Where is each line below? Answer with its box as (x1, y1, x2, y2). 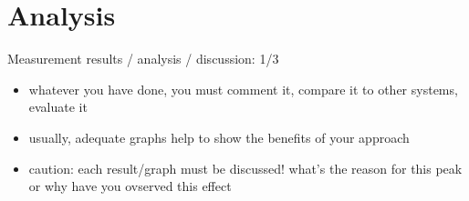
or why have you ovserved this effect (28, 176, 232, 196)
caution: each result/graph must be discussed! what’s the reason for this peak (28, 158, 463, 177)
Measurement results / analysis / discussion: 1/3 (7, 49, 279, 68)
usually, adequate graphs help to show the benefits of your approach (28, 127, 410, 146)
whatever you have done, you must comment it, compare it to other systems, (28, 79, 458, 98)
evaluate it (28, 97, 88, 116)
